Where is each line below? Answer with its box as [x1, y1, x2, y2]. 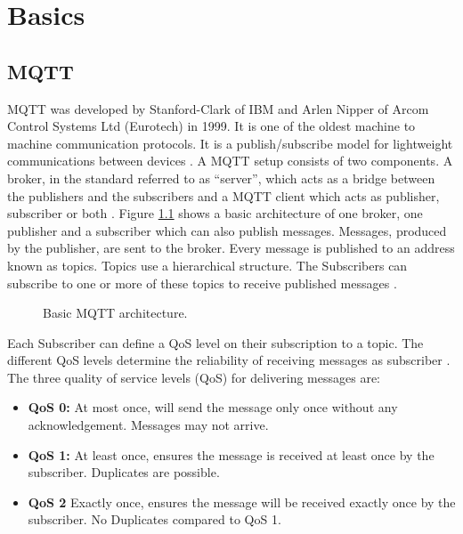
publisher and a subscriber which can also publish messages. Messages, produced [7, 221, 447, 239]
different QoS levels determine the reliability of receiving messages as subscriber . [7, 351, 451, 369]
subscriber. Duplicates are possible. [28, 463, 220, 481]
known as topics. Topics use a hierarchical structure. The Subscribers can [7, 255, 408, 274]
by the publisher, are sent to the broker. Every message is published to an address [7, 239, 455, 257]
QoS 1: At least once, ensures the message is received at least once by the [28, 445, 435, 464]
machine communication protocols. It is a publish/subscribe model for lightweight [7, 133, 453, 152]
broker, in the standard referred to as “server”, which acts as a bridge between [7, 168, 435, 187]
